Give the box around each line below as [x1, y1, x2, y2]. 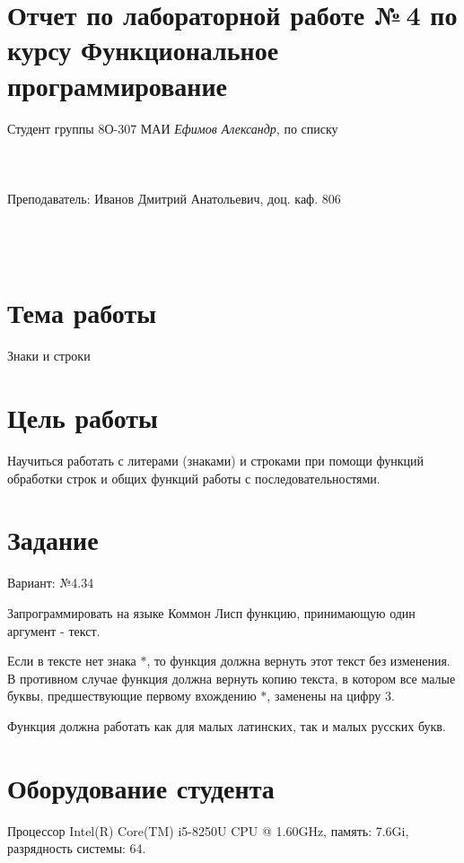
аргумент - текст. [7, 621, 101, 640]
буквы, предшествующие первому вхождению [7, 686, 257, 705]
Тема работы [7, 294, 157, 331]
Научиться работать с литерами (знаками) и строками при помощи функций [7, 451, 424, 470]
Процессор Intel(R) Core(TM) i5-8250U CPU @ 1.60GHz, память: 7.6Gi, [7, 821, 409, 840]
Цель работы [7, 399, 158, 436]
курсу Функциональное [7, 31, 279, 68]
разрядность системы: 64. [7, 839, 146, 858]
